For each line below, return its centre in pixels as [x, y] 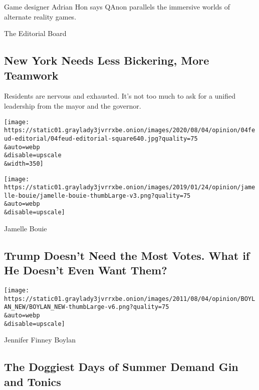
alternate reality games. [40, 16]
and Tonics [33, 381]
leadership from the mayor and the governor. [73, 105]
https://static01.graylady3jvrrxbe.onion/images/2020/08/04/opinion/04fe [130, 130]
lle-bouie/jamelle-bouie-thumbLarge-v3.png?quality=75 [97, 196]
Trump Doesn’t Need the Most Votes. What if [127, 255]
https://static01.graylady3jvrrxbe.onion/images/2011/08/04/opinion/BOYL [130, 299]
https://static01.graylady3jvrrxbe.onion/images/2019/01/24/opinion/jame [130, 187]
